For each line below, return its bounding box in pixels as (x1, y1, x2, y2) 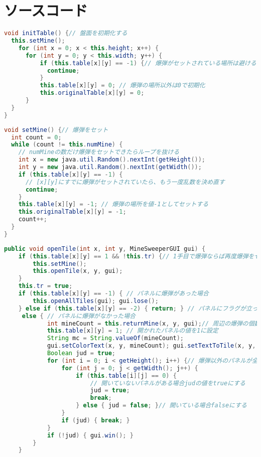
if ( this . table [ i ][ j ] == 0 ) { (76, 372, 177, 379)
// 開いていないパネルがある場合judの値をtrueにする (90, 379, 245, 387)
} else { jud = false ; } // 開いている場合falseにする (76, 402, 247, 409)
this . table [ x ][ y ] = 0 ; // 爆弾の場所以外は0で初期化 (40, 82, 205, 89)
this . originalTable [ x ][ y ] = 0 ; (40, 89, 145, 97)
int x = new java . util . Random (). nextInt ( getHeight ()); (18, 156, 206, 164)
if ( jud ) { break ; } (61, 416, 130, 424)
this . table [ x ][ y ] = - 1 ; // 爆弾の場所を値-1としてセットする (18, 201, 209, 208)
